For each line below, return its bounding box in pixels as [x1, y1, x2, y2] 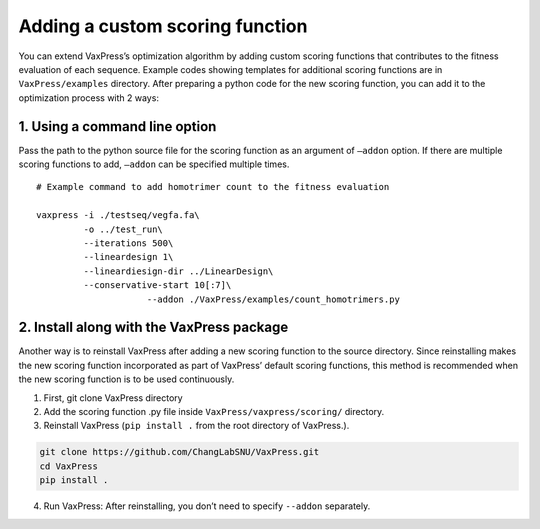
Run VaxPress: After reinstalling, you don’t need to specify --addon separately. [43, 500, 371, 512]
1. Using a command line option [18, 118, 217, 135]
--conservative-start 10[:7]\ [83, 280, 232, 291]
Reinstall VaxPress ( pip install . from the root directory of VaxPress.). [43, 420, 350, 432]
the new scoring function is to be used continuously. [18, 373, 235, 385]
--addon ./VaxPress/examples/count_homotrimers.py [146, 293, 400, 305]
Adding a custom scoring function [18, 15, 308, 37]
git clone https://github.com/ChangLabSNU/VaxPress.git [39, 446, 320, 458]
